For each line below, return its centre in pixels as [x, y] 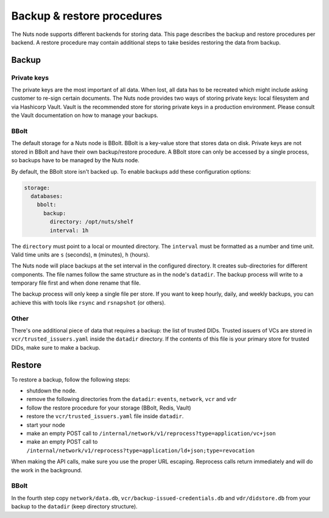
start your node [46, 425]
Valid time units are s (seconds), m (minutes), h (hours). [80, 254]
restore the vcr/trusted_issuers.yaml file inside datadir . [105, 416]
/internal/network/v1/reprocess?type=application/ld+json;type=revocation [141, 450]
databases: [47, 196]
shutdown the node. [52, 391]
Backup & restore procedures [87, 16]
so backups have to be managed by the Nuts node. [75, 160]
